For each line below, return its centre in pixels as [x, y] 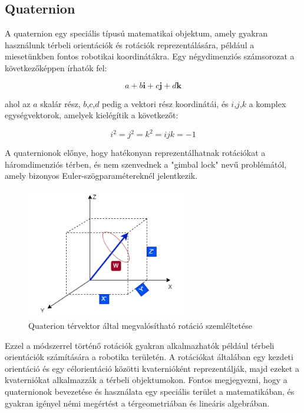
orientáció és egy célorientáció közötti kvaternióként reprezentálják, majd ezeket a [152, 368]
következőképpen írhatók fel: [56, 67]
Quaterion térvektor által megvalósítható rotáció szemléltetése [140, 326]
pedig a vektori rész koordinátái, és [165, 103]
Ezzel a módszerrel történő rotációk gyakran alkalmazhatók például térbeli [140, 345]
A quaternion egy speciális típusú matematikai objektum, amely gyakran [136, 33]
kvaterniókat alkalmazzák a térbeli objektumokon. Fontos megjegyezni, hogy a [146, 380]
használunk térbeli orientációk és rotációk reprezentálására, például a [130, 44]
